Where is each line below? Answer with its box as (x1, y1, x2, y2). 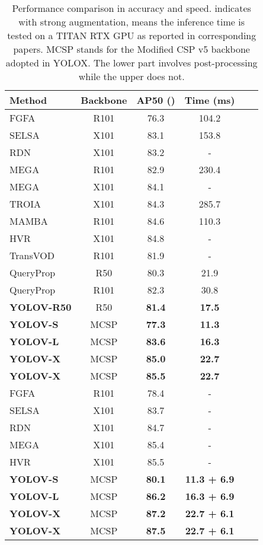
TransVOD (9, 248, 54, 262)
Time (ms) (184, 93, 235, 107)
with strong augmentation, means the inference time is (18, 15, 245, 28)
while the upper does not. (78, 69, 185, 83)
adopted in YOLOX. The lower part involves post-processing (5, 56, 258, 69)
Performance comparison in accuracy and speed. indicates (12, 1, 251, 15)
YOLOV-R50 (9, 300, 72, 314)
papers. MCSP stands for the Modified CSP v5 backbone (13, 42, 250, 56)
